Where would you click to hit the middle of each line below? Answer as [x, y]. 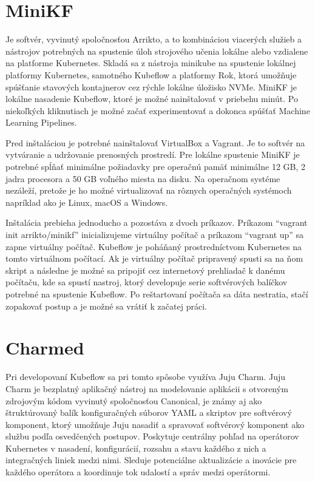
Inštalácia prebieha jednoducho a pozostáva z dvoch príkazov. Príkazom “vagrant [157, 222]
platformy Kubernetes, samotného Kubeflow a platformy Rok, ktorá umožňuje [151, 74]
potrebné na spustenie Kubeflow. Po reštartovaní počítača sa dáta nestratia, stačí [157, 294]
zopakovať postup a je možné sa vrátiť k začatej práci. [106, 306]
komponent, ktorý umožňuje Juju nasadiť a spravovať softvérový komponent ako [155, 424]
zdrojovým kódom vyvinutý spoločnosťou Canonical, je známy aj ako [134, 400]
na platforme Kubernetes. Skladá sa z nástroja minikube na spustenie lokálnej [151, 63]
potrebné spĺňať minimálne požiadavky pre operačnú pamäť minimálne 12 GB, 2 [156, 167]
